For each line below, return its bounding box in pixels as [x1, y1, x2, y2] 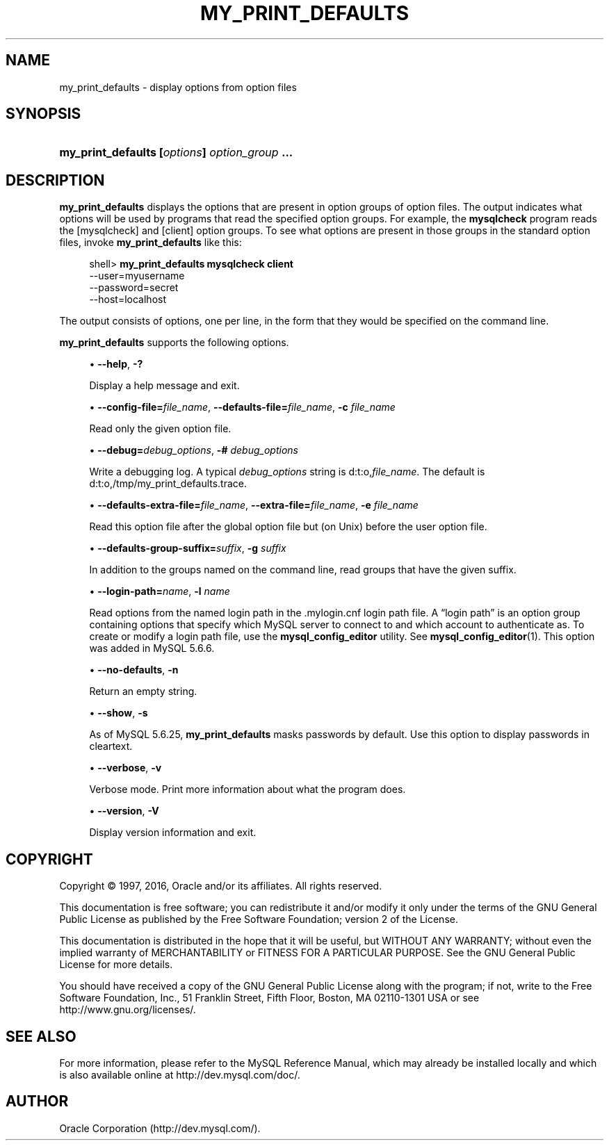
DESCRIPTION [6, 171, 105, 189]
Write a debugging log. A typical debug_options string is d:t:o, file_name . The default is [89, 466, 485, 478]
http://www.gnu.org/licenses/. [59, 1004, 196, 1016]
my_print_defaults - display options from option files [59, 81, 297, 93]
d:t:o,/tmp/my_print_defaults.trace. [89, 477, 247, 490]
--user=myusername [89, 270, 185, 282]
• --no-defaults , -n [89, 664, 179, 676]
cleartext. [89, 740, 133, 753]
